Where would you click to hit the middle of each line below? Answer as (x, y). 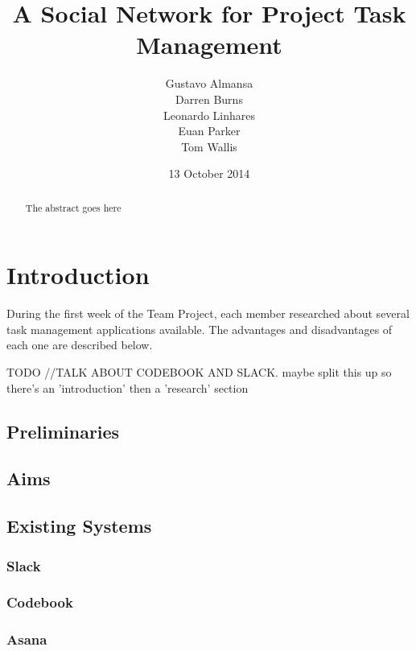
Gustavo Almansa (209, 83)
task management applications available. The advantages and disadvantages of (200, 329)
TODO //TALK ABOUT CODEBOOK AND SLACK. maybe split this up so (199, 372)
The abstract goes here (73, 207)
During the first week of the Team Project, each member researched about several (208, 313)
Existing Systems (79, 526)
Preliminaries (63, 431)
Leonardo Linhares (209, 115)
